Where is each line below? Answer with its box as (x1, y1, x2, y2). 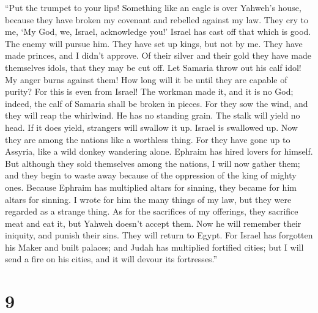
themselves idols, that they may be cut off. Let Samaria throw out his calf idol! (5, 61, 301, 73)
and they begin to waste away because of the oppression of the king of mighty (5, 169, 297, 182)
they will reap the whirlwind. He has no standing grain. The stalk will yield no (5, 109, 300, 122)
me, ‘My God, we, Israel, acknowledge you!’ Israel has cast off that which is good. (5, 25, 311, 38)
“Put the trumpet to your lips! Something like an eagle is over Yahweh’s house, (5, 1, 301, 13)
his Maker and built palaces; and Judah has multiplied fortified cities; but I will (5, 240, 304, 253)
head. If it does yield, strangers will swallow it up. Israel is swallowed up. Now (5, 120, 298, 133)
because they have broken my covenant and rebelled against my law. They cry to (5, 13, 309, 26)
